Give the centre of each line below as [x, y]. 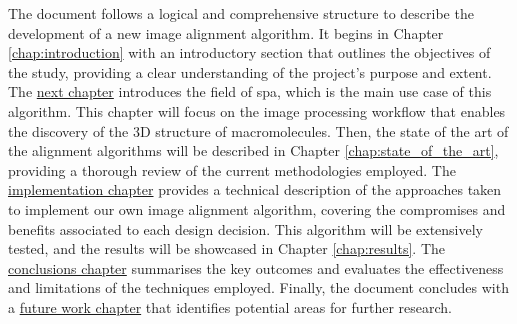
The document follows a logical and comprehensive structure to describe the [241, 13]
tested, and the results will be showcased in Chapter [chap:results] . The [226, 248]
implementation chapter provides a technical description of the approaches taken [255, 189]
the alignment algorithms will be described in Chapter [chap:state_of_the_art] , [253, 150]
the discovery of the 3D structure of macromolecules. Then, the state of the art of [258, 130]
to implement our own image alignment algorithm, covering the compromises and [257, 208]
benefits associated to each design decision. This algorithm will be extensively [245, 228]
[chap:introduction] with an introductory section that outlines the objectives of [249, 52]
